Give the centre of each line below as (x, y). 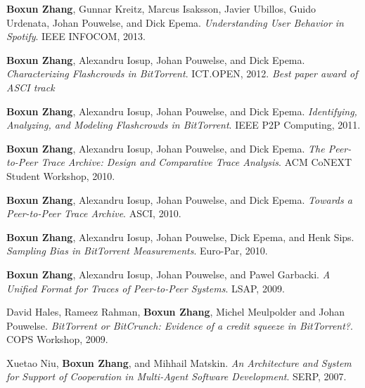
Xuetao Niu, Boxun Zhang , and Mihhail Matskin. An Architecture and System (179, 362)
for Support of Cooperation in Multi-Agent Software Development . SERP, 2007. (177, 376)
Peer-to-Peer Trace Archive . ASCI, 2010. (94, 213)
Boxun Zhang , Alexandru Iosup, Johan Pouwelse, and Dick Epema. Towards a (179, 199)
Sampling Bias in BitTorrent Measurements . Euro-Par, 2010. (137, 251)
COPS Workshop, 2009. (57, 339)
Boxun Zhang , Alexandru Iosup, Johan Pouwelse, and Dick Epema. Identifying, (182, 111)
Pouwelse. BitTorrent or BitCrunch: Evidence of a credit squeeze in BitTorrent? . (180, 325)
